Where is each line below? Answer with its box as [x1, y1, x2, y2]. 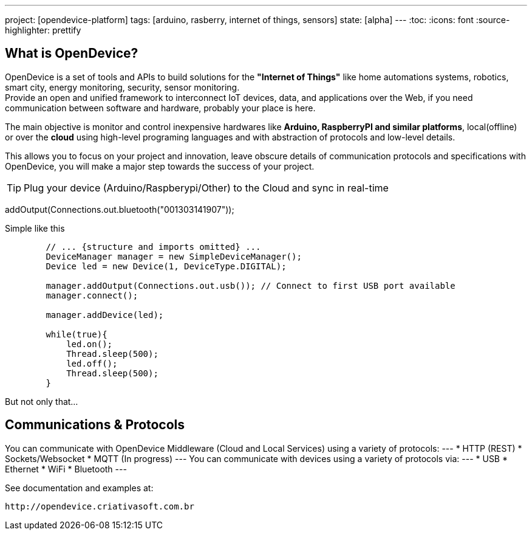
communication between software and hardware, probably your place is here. [5, 102, 316, 113]
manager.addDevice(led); [46, 309, 164, 320]
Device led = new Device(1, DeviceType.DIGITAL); [46, 261, 287, 271]
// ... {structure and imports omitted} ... [46, 241, 261, 252]
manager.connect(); [46, 290, 138, 300]
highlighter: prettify [5, 25, 81, 35]
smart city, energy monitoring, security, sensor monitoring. [5, 81, 240, 92]
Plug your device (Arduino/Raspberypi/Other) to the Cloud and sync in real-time [24, 181, 389, 194]
